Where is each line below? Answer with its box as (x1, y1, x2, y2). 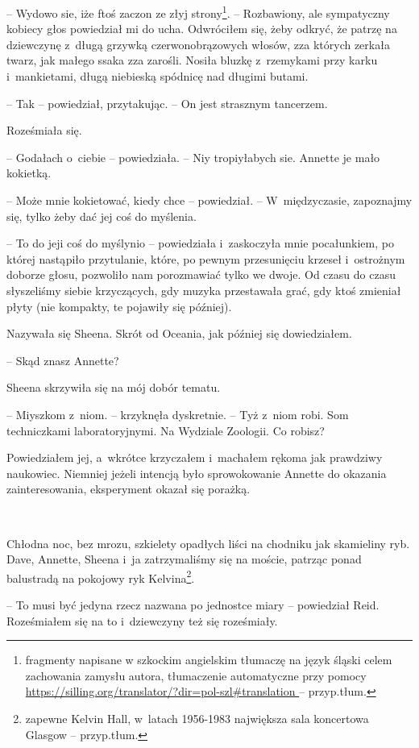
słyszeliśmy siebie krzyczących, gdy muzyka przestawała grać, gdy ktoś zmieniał (6, 281, 401, 298)
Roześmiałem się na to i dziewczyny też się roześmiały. (6, 612, 278, 629)
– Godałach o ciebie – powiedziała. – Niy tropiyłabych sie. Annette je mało (6, 148, 380, 165)
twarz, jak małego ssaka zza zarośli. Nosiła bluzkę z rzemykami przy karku (6, 52, 378, 69)
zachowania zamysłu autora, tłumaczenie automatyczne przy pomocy (25, 667, 367, 684)
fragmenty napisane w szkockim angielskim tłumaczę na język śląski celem (25, 651, 392, 668)
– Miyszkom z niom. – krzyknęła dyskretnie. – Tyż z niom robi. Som (6, 405, 349, 422)
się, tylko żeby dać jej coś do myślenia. (6, 207, 197, 224)
